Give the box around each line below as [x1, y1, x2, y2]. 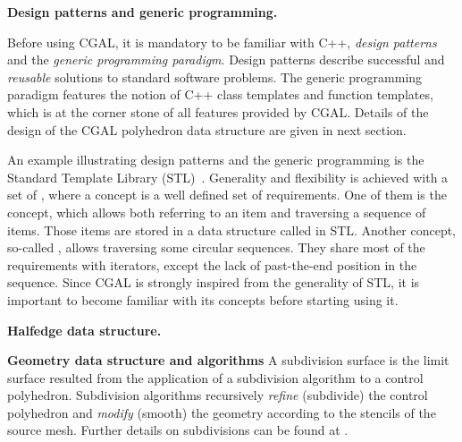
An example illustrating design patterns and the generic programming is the [7, 150, 424, 169]
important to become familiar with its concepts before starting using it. [7, 290, 399, 309]
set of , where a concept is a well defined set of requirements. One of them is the [7, 185, 447, 204]
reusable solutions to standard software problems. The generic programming [7, 67, 423, 86]
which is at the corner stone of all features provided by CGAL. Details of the [7, 102, 429, 121]
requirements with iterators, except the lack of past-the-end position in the [7, 255, 417, 274]
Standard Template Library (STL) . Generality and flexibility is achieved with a [7, 167, 449, 186]
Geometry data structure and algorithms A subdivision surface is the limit [7, 351, 449, 370]
